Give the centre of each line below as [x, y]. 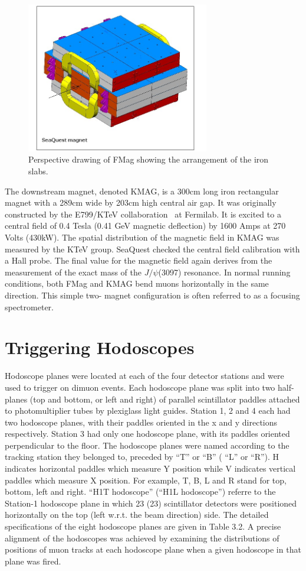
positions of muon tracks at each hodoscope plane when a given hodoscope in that [153, 549]
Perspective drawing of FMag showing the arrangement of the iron [149, 159]
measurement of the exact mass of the [73, 272]
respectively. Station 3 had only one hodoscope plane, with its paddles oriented [147, 434]
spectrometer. [29, 306]
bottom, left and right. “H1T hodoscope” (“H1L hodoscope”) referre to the [140, 491]
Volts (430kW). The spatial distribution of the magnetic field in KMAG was [142, 237]
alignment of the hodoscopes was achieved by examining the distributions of [142, 538]
